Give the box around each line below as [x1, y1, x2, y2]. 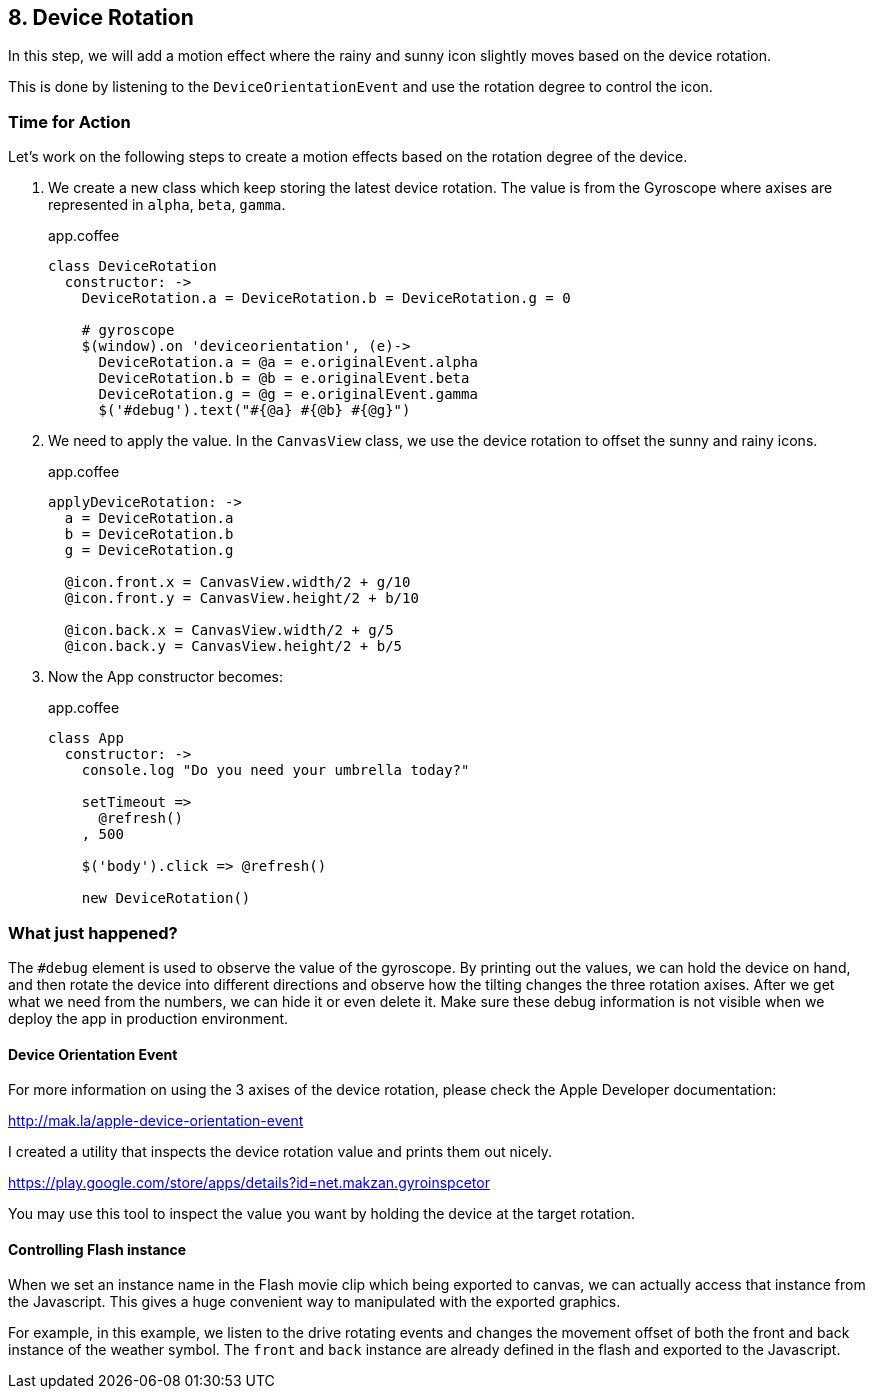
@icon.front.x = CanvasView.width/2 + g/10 [64, 574, 411, 591]
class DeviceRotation [48, 258, 217, 275]
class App [48, 730, 124, 747]
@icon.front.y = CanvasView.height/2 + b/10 [64, 590, 419, 607]
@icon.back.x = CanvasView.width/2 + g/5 [64, 622, 394, 639]
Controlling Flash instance [8, 1240, 186, 1258]
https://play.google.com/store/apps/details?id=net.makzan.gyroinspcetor [8, 1174, 490, 1192]
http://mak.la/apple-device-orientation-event [8, 1112, 304, 1130]
